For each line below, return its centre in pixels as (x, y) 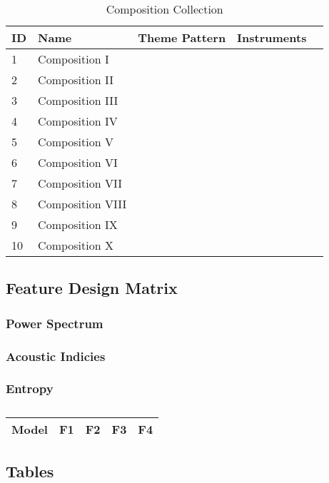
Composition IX (78, 224)
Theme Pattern (182, 37)
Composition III (78, 100)
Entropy (30, 388)
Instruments (272, 37)
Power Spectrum (55, 323)
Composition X (76, 245)
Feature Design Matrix (92, 288)
